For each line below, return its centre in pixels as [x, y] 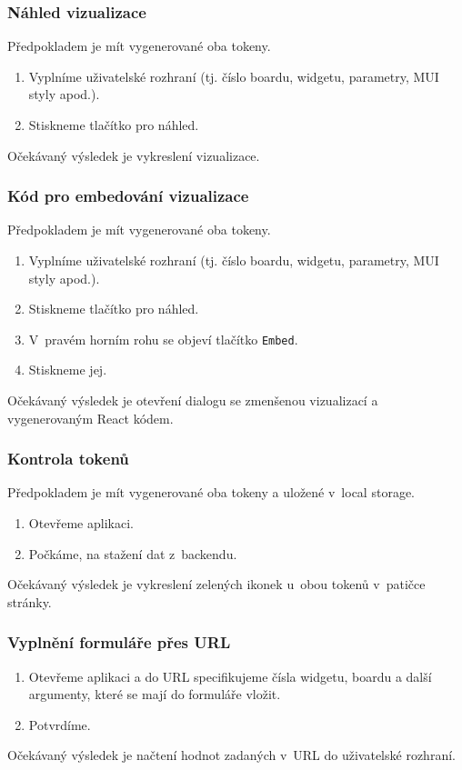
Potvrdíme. [60, 724]
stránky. [30, 601]
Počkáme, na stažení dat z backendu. [133, 553]
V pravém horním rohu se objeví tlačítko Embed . [163, 339]
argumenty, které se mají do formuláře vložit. [155, 694]
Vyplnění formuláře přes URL [119, 642]
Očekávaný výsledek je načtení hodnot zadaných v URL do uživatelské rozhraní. [231, 755]
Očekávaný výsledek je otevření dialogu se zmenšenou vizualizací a [193, 400]
